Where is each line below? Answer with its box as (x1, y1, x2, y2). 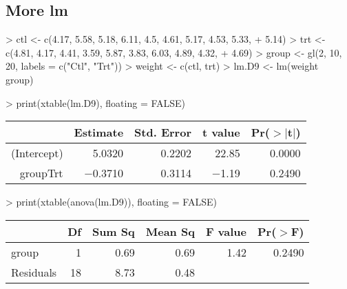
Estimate (74, 124, 124, 141)
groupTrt (19, 165, 63, 181)
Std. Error (134, 124, 191, 141)
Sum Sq (92, 223, 135, 239)
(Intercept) (11, 145, 63, 161)
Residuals (11, 263, 57, 280)
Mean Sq (145, 223, 195, 239)
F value (205, 223, 247, 239)
